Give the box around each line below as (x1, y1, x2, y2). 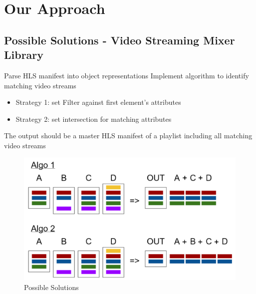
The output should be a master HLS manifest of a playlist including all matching (4, 130, 253, 141)
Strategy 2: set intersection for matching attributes (15, 113, 172, 124)
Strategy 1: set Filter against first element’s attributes (15, 97, 181, 107)
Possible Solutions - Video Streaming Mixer (4, 32, 235, 47)
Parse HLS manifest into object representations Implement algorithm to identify (4, 70, 249, 80)
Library (4, 47, 44, 62)
